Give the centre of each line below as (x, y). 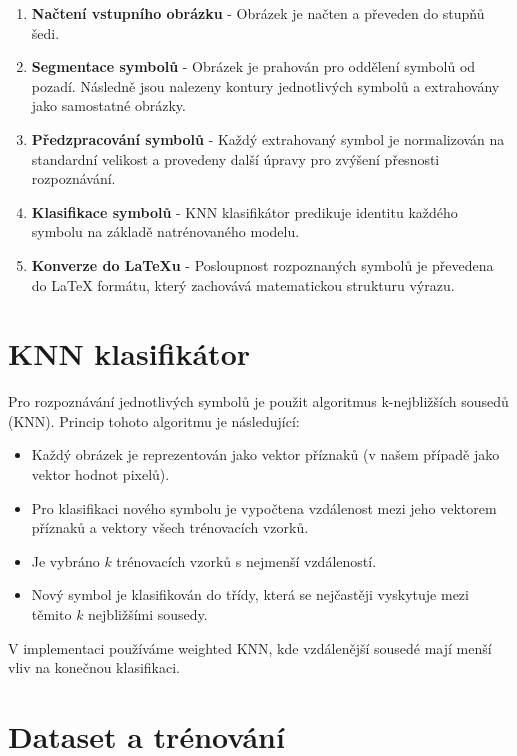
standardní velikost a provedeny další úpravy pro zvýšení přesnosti (235, 158)
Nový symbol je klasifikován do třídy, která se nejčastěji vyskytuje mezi (250, 594)
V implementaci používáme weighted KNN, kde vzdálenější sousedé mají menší (250, 647)
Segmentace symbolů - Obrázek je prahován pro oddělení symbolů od (253, 66)
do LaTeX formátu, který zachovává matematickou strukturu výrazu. (243, 284)
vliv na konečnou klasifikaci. (94, 667)
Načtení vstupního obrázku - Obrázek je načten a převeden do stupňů (258, 13)
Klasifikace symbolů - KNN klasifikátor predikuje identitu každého (244, 211)
